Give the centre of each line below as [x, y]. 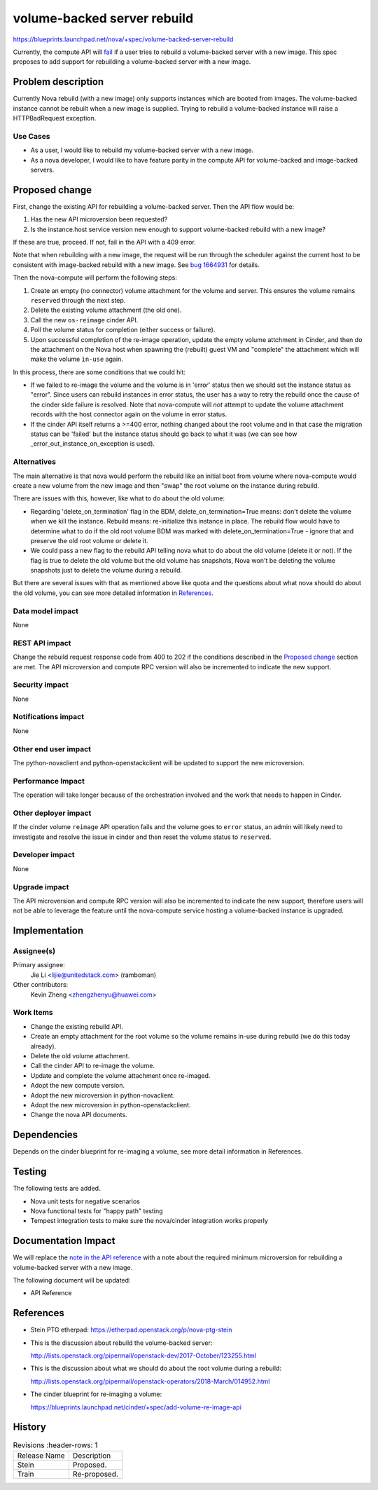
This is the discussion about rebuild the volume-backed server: [121, 1343]
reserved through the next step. [78, 300]
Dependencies [45, 1135]
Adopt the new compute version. [78, 1086]
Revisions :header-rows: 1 [55, 1445]
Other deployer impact [52, 813]
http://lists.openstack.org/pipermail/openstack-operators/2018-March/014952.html [150, 1381]
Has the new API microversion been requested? [99, 219]
